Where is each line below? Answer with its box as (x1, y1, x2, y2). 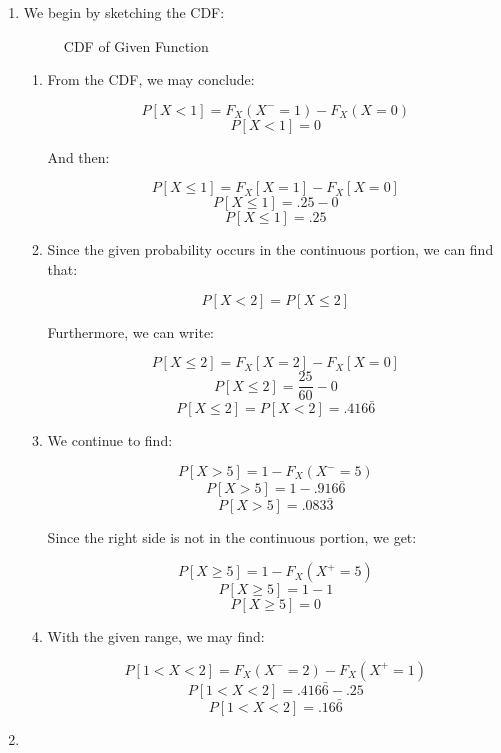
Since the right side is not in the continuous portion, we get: (47, 527, 417, 548)
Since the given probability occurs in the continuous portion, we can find (47, 239, 494, 260)
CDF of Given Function (63, 35, 209, 56)
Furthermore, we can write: (47, 321, 214, 342)
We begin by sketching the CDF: (23, 2, 225, 22)
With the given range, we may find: (47, 626, 265, 647)
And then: (47, 146, 110, 167)
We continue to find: (47, 430, 173, 451)
